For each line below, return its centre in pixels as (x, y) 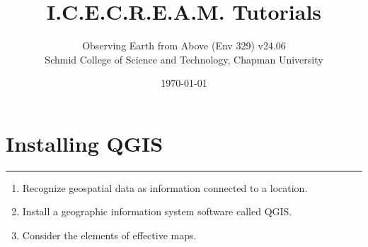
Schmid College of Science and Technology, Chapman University (184, 59)
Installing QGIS (85, 143)
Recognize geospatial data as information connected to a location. (165, 187)
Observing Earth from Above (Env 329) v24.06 (184, 46)
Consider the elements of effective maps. (109, 235)
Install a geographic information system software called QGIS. (157, 211)
